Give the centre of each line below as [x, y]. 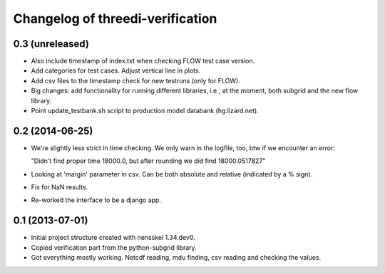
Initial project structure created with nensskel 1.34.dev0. [113, 238]
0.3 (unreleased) [51, 44]
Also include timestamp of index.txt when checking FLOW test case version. [143, 61]
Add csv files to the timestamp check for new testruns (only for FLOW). [135, 80]
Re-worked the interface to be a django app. [96, 200]
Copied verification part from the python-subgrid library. [114, 247]
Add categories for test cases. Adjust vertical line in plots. [116, 70]
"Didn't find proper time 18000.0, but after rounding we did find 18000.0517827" [148, 161]
